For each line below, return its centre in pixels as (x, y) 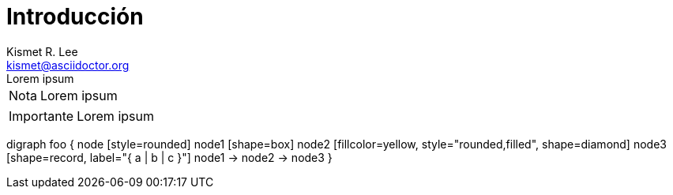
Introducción (75, 17)
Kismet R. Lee (42, 51)
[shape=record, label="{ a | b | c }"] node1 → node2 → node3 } (169, 157)
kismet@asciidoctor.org (68, 65)
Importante (41, 116)
